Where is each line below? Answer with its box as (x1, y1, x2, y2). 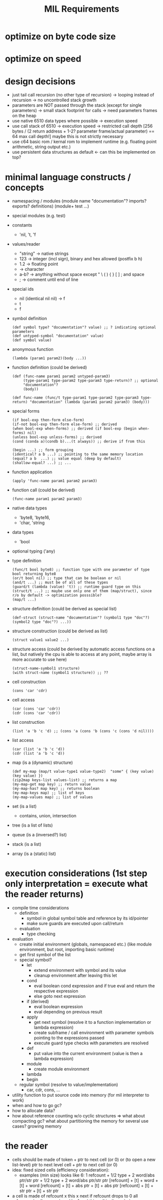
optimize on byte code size (5, 31, 116, 42)
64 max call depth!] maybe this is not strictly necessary (12, 134, 124, 139)
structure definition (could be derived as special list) (12, 606, 117, 612)
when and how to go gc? (12, 1103, 62, 1108)
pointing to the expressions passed (34, 1035, 105, 1041)
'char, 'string (19, 520, 45, 526)
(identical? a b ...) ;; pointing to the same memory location (12, 452, 144, 457)
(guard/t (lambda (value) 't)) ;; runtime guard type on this (12, 584, 141, 589)
